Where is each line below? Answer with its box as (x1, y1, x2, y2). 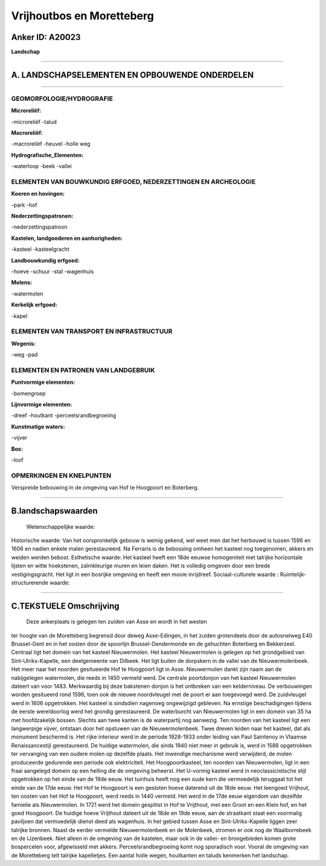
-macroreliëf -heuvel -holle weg (11, 140, 91, 147)
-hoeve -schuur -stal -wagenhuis (11, 268, 94, 275)
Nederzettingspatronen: (11, 212, 74, 220)
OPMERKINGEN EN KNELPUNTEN (11, 471, 112, 480)
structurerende (11, 579, 48, 586)
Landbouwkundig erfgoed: (11, 257, 80, 264)
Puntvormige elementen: (11, 378, 75, 386)
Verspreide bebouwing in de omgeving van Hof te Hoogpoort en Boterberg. (11, 484, 199, 491)
